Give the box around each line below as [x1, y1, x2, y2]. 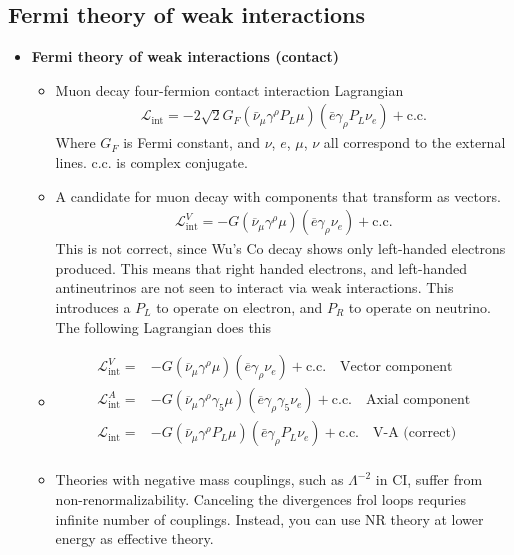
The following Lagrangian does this [55, 316, 272, 337]
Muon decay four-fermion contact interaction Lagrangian [55, 79, 404, 100]
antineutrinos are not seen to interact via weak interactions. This [55, 277, 454, 298]
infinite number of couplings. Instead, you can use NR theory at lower [55, 508, 484, 529]
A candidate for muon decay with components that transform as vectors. [55, 185, 501, 206]
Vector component [340, 360, 453, 375]
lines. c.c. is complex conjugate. [55, 152, 248, 173]
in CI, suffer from [375, 469, 483, 490]
